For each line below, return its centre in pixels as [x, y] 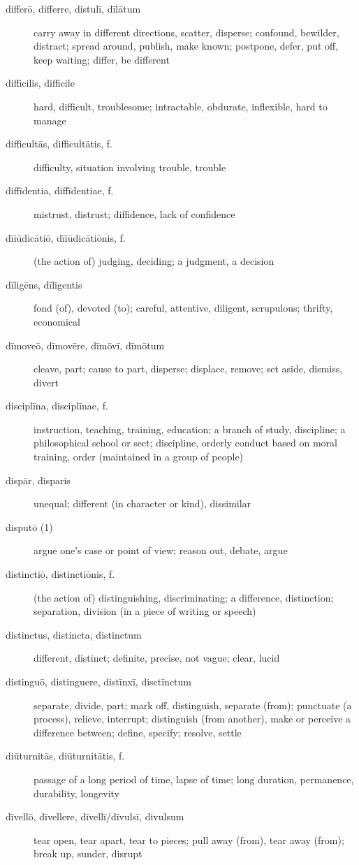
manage [50, 120]
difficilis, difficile [40, 83]
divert [46, 382]
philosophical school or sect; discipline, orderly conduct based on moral [185, 443]
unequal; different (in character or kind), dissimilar [142, 503]
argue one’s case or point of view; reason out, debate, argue [161, 550]
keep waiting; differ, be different [102, 59]
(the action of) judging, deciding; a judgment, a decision [154, 261]
